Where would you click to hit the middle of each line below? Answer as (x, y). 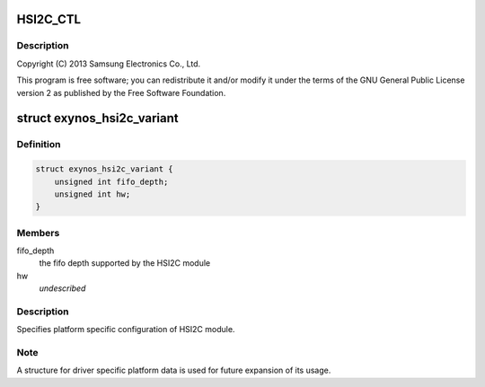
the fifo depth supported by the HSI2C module (125, 263)
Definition (39, 145)
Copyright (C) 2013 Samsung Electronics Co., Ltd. (109, 64)
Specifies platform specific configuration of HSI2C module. (126, 330)
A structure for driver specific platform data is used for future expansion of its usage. (174, 370)
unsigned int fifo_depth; (111, 181)
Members (38, 233)
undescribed (62, 288)
